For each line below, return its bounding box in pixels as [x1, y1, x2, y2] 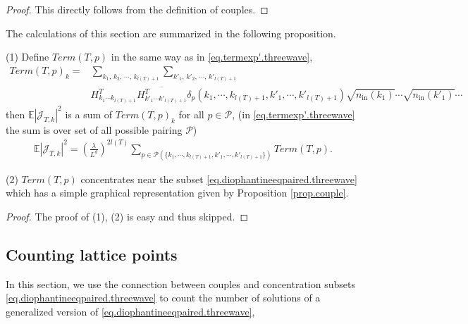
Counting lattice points [6, 244, 178, 265]
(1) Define [6, 49, 49, 64]
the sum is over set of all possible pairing [6, 122, 183, 137]
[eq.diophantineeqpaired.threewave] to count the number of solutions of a [6, 290, 321, 305]
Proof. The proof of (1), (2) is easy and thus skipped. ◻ [6, 209, 249, 224]
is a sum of [65, 106, 113, 121]
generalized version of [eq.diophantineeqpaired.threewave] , [6, 304, 255, 318]
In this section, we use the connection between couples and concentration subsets [6, 276, 355, 291]
